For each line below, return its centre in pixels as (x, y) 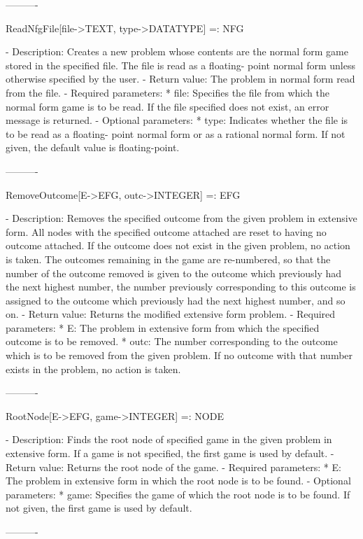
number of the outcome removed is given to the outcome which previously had (174, 273)
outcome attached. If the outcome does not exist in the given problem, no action (178, 245)
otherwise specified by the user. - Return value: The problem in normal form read (180, 79)
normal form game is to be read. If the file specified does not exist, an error (168, 106)
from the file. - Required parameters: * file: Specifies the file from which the (168, 92)
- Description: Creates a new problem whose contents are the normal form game (177, 51)
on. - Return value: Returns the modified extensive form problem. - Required (171, 314)
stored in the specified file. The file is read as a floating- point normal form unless (180, 65)
